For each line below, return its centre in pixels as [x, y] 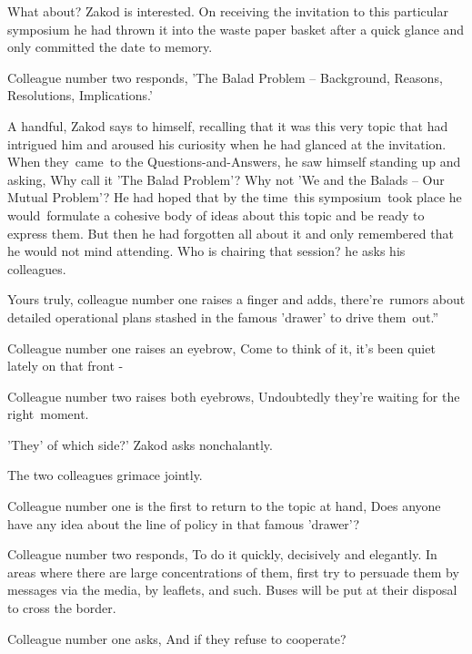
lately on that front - [65, 366]
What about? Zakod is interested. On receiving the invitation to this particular [228, 11]
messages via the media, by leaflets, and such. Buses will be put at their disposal [232, 590]
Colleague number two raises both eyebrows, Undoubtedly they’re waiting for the [234, 396]
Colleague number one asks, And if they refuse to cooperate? [177, 638]
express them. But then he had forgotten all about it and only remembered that [231, 233]
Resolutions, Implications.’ [80, 95]
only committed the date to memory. [110, 47]
